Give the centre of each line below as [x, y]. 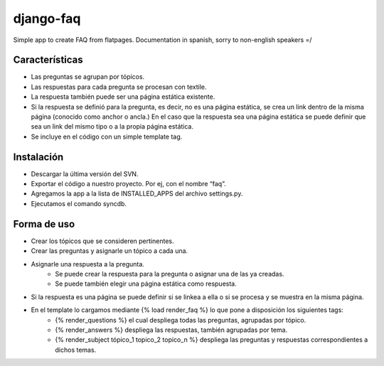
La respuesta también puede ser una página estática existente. [123, 97]
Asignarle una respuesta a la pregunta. [88, 264]
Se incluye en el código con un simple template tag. [107, 136]
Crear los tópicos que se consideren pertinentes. [102, 241]
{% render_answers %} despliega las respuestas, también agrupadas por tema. [171, 330]
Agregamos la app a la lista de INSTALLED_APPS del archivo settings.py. [137, 194]
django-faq [47, 18]
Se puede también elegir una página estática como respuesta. [146, 284]
